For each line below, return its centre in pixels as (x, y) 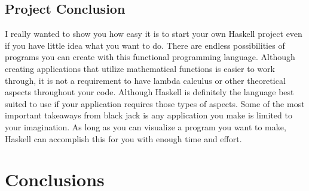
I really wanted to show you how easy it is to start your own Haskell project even (154, 34)
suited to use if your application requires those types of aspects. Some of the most (155, 103)
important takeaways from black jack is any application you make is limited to (149, 115)
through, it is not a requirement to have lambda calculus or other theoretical (145, 80)
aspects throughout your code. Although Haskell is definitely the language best (149, 92)
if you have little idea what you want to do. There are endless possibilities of (145, 45)
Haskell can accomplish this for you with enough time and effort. (123, 138)
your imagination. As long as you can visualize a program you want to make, (146, 126)
